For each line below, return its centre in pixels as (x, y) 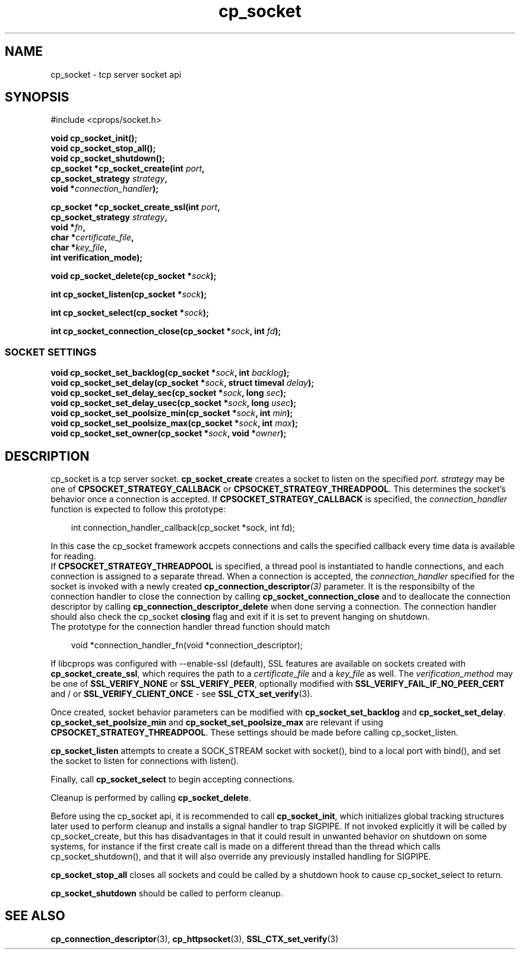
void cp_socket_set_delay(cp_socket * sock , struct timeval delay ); (183, 383)
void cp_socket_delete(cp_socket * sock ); (134, 276)
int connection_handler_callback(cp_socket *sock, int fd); (183, 528)
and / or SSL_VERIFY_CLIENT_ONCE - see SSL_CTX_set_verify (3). (182, 694)
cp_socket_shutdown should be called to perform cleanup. (167, 893)
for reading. (73, 556)
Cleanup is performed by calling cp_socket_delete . (151, 798)
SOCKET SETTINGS (51, 352)
